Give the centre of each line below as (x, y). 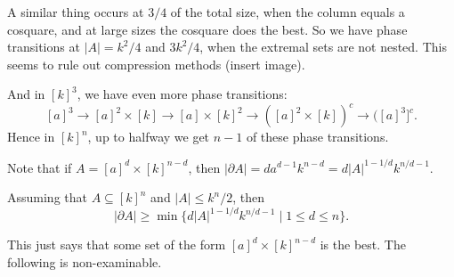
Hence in (31, 137)
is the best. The (363, 244)
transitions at (44, 47)
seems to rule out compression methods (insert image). (156, 64)
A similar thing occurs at (76, 12)
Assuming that (47, 197)
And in (26, 94)
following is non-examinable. (85, 261)
